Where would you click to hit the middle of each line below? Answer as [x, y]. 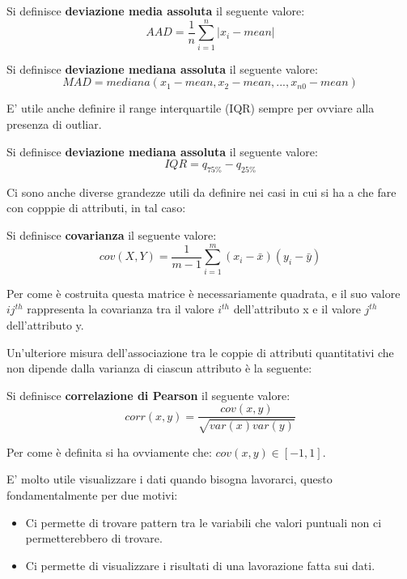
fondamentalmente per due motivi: [92, 495]
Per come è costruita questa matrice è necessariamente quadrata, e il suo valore [203, 293]
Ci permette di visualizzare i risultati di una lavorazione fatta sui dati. [200, 565]
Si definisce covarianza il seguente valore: [112, 235]
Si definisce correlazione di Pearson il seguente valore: [148, 395]
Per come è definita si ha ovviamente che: [109, 451]
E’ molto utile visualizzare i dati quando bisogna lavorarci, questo [170, 479]
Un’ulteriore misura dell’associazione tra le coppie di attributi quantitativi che [200, 352]
